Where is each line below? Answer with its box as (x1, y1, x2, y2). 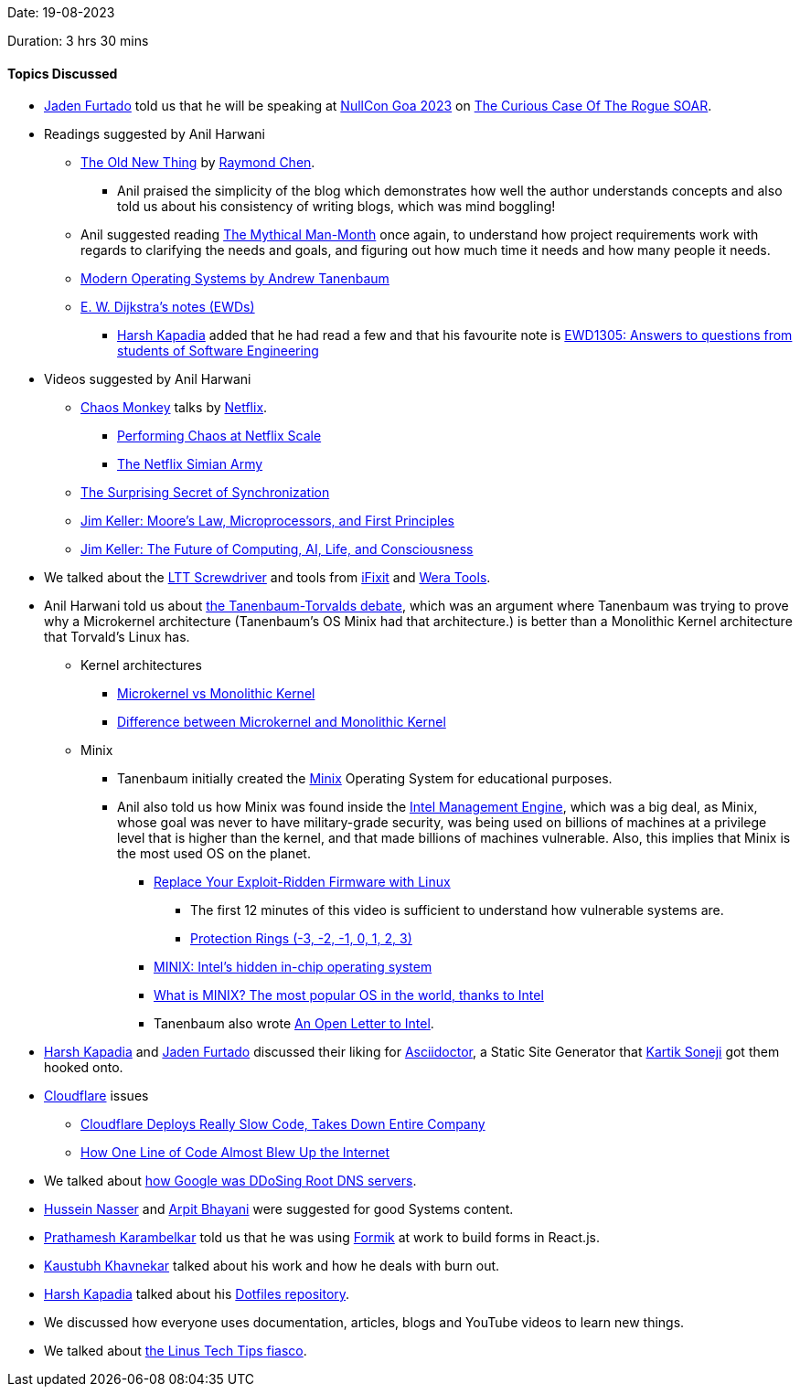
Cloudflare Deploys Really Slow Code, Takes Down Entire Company (80, 1116, 485, 1133)
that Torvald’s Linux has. (44, 629, 190, 645)
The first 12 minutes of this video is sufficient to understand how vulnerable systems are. (190, 902, 724, 919)
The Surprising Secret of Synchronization (80, 484, 330, 501)
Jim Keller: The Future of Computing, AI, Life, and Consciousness (80, 541, 474, 558)
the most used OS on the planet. (117, 846, 311, 862)
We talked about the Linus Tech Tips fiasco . (44, 1343, 307, 1359)
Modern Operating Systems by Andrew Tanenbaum (80, 271, 389, 287)
